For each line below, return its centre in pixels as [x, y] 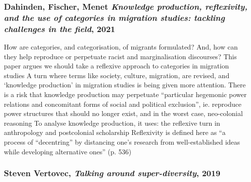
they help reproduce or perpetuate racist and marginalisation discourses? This [120, 56]
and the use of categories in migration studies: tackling [114, 17]
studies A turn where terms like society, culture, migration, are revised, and [117, 75]
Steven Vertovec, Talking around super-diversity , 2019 [112, 173]
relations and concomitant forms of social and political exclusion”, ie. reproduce [123, 104]
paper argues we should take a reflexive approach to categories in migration [117, 66]
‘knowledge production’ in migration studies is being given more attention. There [125, 85]
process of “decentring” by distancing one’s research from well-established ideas [122, 142]
